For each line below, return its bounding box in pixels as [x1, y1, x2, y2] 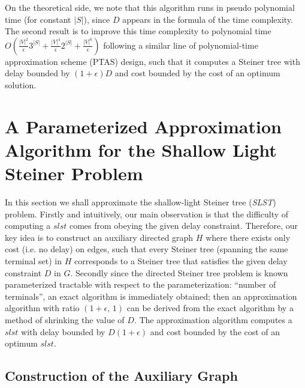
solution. [5, 78, 37, 91]
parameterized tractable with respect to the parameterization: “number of [5, 278, 276, 291]
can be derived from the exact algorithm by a [126, 302, 294, 314]
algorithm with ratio [5, 302, 80, 314]
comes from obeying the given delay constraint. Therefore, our [69, 219, 298, 232]
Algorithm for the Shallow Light [5, 137, 277, 162]
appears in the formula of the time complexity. [122, 13, 293, 25]
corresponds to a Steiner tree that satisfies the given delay [74, 255, 288, 267]
